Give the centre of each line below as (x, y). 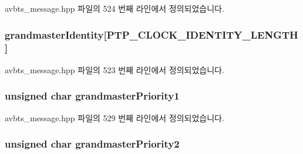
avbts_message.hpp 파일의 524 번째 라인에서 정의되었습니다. (115, 8)
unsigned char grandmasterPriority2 (92, 144)
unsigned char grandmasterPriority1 (92, 96)
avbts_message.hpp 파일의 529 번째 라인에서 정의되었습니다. (115, 117)
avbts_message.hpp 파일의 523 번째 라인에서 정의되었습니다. (115, 69)
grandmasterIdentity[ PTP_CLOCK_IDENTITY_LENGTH (151, 34)
